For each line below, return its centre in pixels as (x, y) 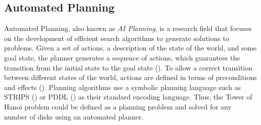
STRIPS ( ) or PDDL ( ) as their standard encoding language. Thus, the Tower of (128, 97)
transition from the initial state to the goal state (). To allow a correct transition (128, 67)
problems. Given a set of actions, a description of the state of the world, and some (130, 48)
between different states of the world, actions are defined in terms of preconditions (130, 77)
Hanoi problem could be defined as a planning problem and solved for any (118, 106)
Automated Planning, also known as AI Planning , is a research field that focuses (128, 28)
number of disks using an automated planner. (74, 116)
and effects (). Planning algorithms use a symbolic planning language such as (122, 87)
